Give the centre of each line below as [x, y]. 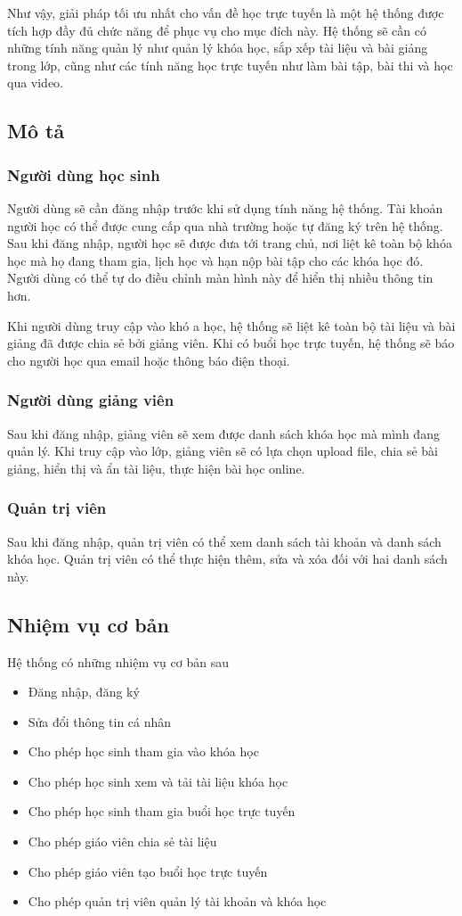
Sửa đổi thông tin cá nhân [100, 721]
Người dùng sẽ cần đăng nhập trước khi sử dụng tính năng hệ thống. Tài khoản [225, 207]
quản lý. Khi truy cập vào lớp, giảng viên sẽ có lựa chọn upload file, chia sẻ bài [223, 451]
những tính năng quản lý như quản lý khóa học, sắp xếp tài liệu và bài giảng [218, 48]
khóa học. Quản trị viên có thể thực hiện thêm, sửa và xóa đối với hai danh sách [227, 559]
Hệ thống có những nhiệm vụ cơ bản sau [118, 661]
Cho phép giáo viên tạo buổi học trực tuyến [148, 871]
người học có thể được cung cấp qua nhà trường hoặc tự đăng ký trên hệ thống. [225, 225]
